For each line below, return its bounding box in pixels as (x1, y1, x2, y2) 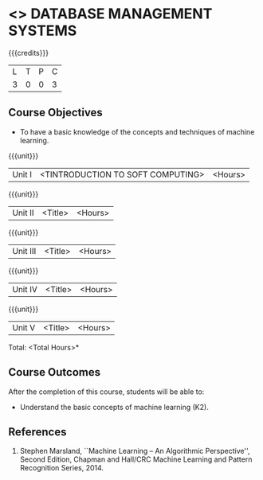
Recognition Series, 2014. (19, 463, 104, 473)
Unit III (12, 245, 37, 256)
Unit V (12, 322, 36, 333)
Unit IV (12, 283, 38, 295)
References (8, 425, 67, 439)
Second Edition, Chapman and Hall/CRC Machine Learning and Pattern (19, 455, 253, 464)
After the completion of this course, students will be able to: (8, 387, 205, 396)
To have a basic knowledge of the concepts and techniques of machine (19, 127, 255, 136)
